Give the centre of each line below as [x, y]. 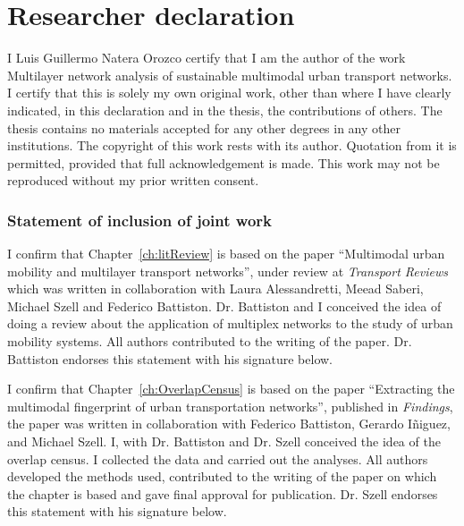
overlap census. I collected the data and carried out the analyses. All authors [218, 458]
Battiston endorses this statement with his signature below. [170, 358]
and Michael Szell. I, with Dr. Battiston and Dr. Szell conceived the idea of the [224, 441]
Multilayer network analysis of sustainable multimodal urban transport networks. [230, 75]
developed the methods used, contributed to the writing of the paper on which [222, 476]
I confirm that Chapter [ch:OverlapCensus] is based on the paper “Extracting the [231, 389]
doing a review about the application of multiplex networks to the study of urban [230, 323]
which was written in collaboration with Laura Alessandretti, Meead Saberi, [215, 288]
